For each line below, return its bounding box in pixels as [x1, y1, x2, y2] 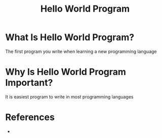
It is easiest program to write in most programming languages [5, 93, 134, 99]
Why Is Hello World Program [5, 66, 127, 78]
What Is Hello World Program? [5, 31, 135, 43]
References [5, 112, 55, 123]
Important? [5, 77, 53, 89]
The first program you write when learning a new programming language [5, 48, 157, 54]
